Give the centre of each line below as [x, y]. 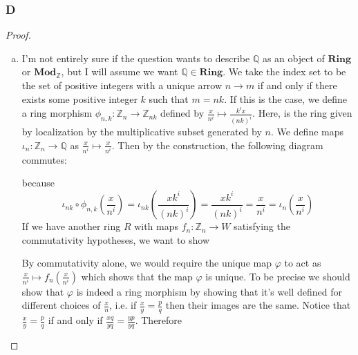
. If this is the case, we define [286, 98]
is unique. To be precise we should [278, 276]
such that [169, 98]
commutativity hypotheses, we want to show [116, 239]
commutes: [44, 159]
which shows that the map [137, 276]
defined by [182, 113]
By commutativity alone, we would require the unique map [147, 263]
